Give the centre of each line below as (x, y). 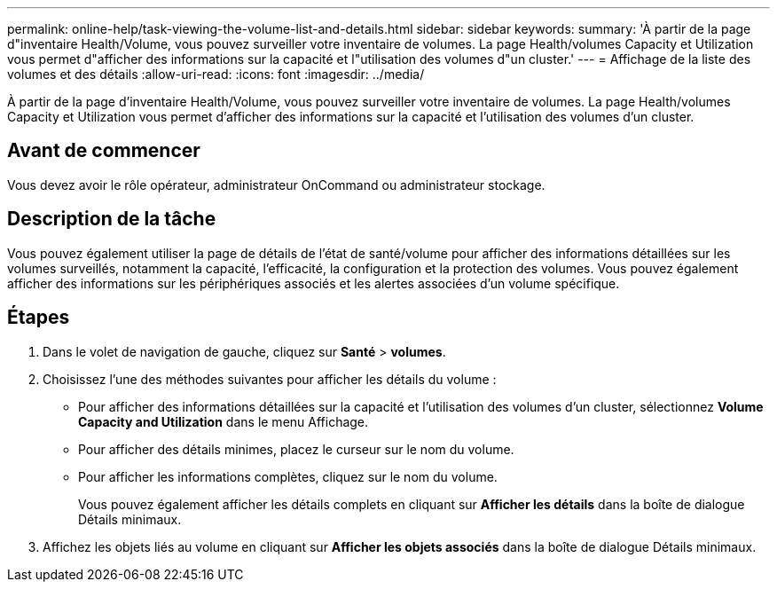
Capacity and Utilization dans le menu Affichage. (224, 421)
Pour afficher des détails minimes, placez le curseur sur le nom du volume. (296, 449)
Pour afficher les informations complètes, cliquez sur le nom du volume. (288, 476)
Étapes (39, 318)
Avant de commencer (104, 151)
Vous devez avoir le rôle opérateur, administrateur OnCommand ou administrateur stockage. (276, 185)
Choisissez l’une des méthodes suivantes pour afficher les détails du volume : (270, 379)
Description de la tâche (112, 219)
